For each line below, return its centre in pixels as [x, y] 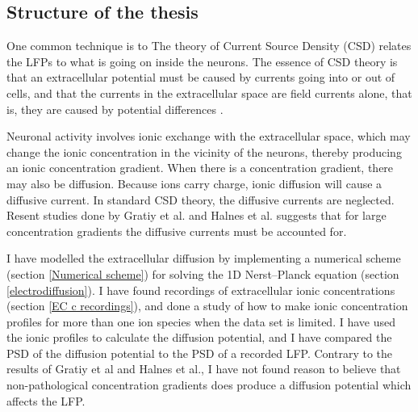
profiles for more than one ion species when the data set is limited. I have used [201, 321]
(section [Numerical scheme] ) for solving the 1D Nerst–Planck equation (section [203, 273]
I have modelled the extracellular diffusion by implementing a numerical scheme [204, 258]
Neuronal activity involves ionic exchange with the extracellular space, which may [209, 136]
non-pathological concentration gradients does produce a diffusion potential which [209, 385]
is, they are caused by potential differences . [115, 109]
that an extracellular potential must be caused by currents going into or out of [201, 77]
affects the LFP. [46, 400]
